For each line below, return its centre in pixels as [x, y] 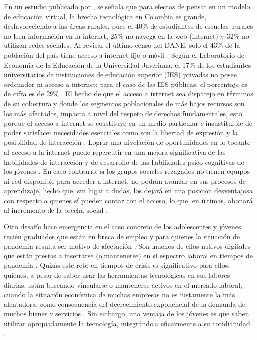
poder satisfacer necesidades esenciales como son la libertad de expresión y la [121, 132]
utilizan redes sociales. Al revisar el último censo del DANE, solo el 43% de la [122, 45]
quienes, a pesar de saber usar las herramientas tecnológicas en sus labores [117, 275]
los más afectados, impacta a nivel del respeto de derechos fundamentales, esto [123, 113]
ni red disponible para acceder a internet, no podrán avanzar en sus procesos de [125, 181]
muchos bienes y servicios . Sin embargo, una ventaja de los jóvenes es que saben [127, 314]
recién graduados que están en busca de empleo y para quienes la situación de [122, 236]
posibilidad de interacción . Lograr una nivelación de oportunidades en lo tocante [127, 142]
